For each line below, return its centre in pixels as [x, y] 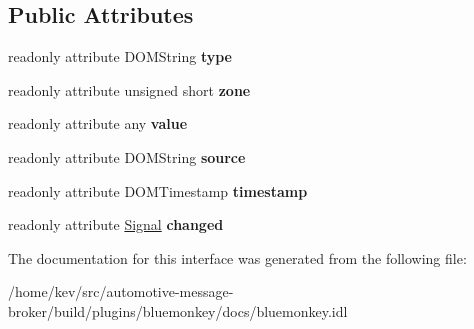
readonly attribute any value [98, 123]
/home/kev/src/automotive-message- [121, 291]
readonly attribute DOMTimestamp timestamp [158, 190]
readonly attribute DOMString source [127, 156]
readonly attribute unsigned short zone [129, 89]
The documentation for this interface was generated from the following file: [237, 257]
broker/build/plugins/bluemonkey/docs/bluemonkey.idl [178, 310]
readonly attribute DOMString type [120, 56]
